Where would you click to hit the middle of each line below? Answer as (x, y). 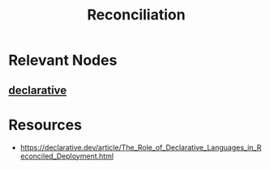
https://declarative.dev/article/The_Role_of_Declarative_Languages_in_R (141, 147)
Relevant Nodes (63, 60)
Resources (45, 125)
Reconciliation (136, 15)
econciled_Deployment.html (67, 156)
